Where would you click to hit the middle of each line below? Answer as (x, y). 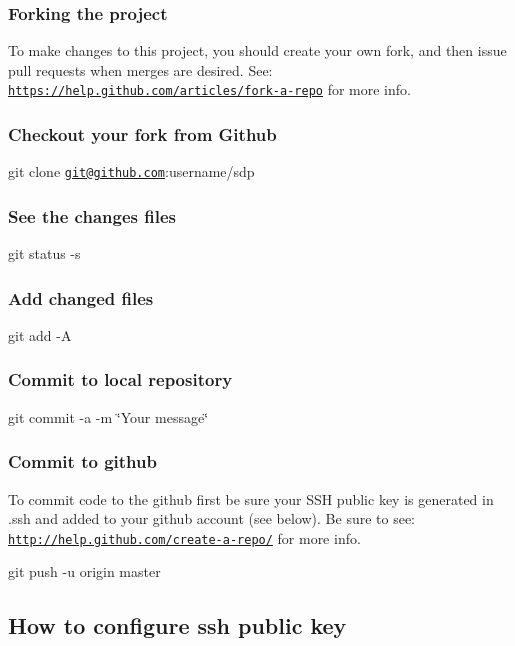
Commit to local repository (120, 379)
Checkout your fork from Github (142, 133)
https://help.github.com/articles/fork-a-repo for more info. (209, 89)
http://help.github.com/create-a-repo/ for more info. (184, 537)
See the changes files (92, 215)
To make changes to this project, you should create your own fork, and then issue (257, 50)
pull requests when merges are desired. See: (140, 69)
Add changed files (81, 297)
